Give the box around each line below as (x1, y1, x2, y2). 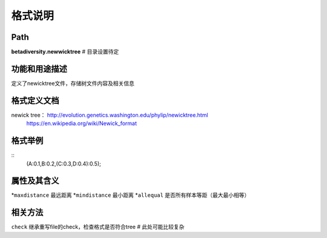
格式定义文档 (11, 95, 59, 106)
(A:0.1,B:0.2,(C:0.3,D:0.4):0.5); (26, 160, 101, 167)
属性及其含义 (11, 176, 59, 186)
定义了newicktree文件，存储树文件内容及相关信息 (11, 79, 134, 87)
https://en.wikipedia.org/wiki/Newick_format (26, 120, 137, 127)
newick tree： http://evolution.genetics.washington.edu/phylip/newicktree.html (11, 111, 208, 118)
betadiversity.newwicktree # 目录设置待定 (11, 48, 119, 56)
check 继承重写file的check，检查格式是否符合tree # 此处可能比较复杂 (11, 224, 185, 231)
